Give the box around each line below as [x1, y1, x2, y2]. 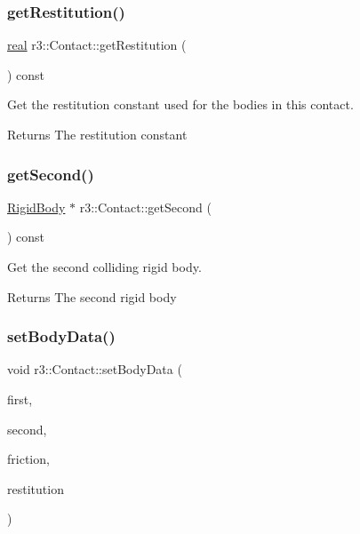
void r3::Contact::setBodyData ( [7, 360, 182, 379]
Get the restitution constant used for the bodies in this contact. [7, 95, 354, 114]
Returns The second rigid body [7, 287, 177, 306]
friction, [7, 450, 50, 468]
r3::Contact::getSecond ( [79, 197, 212, 216]
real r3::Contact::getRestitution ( [7, 36, 187, 54]
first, [7, 390, 33, 408]
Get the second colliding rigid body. [7, 258, 202, 275]
